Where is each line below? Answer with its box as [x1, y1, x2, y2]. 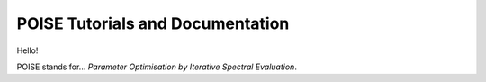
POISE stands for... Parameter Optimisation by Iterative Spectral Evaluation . [16, 61, 297, 72]
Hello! [16, 45, 39, 56]
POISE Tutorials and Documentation [16, 14, 290, 33]
